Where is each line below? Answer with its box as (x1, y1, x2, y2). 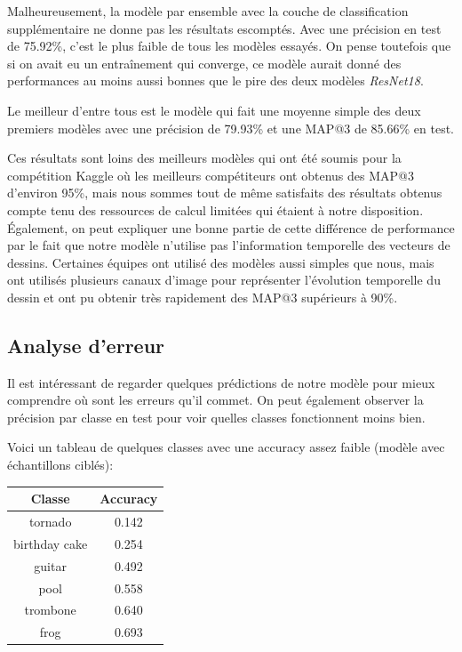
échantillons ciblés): (7, 455, 114, 474)
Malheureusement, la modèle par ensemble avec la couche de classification (7, 2, 409, 20)
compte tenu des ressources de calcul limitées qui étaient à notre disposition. (7, 200, 424, 219)
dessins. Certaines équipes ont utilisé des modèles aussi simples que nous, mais (7, 253, 434, 271)
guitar (34, 556, 67, 575)
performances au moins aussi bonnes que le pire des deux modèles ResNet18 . (7, 71, 424, 90)
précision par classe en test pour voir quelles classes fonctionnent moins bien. (7, 407, 426, 426)
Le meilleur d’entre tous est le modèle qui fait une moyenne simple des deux (7, 101, 421, 119)
